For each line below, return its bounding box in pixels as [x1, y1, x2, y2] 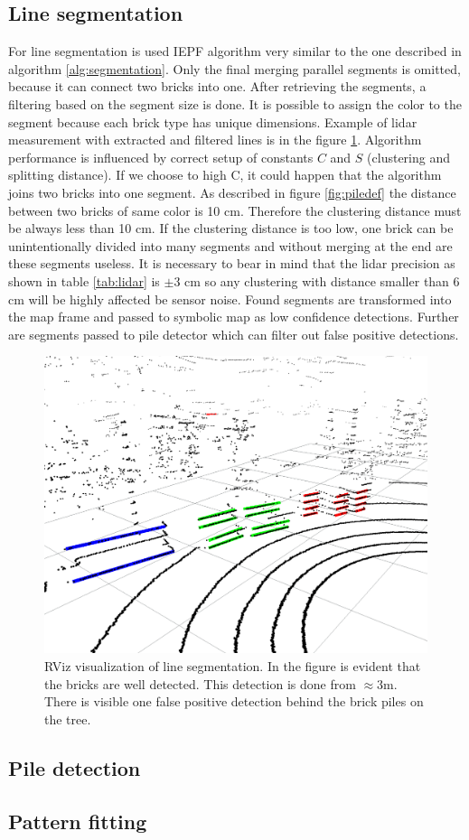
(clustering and [367, 147, 450, 166]
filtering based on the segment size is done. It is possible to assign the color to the [8, 94, 462, 113]
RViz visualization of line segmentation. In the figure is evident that [44, 657, 421, 676]
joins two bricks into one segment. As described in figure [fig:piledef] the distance [8, 182, 456, 201]
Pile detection [8, 753, 141, 781]
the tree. [44, 709, 91, 728]
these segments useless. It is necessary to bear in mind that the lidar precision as [8, 254, 455, 273]
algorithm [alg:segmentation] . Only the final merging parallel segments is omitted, [8, 59, 461, 78]
